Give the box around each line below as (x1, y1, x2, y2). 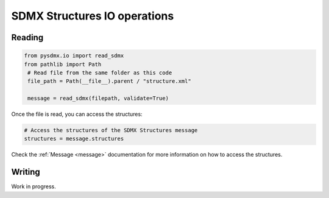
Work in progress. (11, 183, 56, 190)
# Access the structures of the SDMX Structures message (24, 127, 198, 134)
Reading (11, 32, 44, 43)
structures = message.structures (24, 135, 124, 143)
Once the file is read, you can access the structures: (11, 110, 143, 118)
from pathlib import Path (24, 61, 102, 68)
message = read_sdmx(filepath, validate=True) (27, 95, 169, 102)
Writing (11, 167, 41, 177)
